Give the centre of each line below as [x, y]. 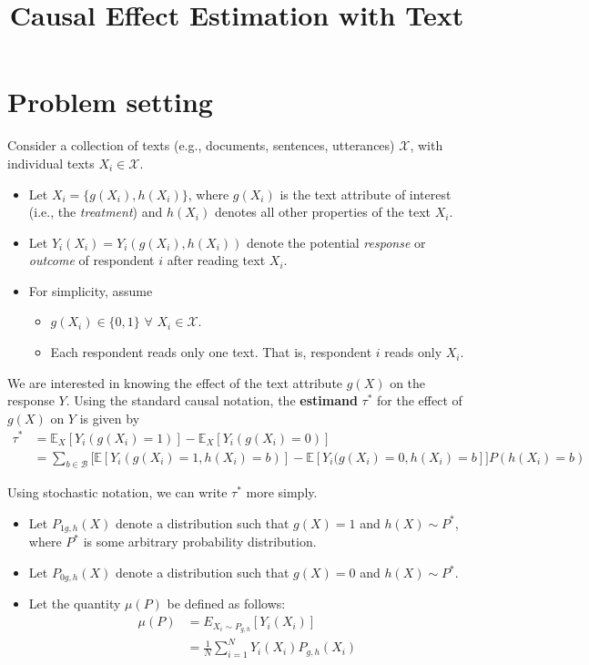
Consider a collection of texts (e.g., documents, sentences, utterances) [201, 145]
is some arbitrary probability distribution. [200, 542]
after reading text [216, 260]
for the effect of [420, 400]
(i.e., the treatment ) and [96, 212]
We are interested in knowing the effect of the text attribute [175, 382]
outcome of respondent [91, 260]
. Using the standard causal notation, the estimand [212, 400]
